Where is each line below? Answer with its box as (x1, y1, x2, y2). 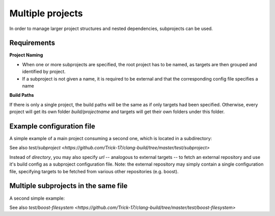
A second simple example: (9, 195, 65, 201)
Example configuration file (9, 122, 95, 130)
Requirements (9, 39, 56, 47)
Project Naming (9, 52, 43, 58)
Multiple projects (9, 8, 83, 19)
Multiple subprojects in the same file (9, 181, 128, 191)
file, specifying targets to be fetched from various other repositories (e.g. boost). (9, 168, 179, 174)
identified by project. (22, 69, 66, 75)
